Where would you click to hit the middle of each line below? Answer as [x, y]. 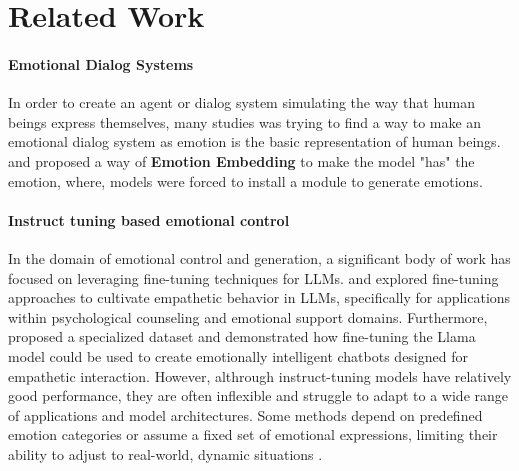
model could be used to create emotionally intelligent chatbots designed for [238, 355]
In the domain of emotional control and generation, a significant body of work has [259, 257]
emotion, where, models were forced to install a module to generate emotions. [245, 180]
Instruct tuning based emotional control [149, 219]
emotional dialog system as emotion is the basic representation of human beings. [254, 141]
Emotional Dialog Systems [101, 63]
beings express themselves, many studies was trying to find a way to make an [245, 121]
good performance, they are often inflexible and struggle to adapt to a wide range [258, 395]
